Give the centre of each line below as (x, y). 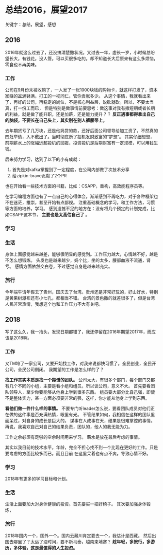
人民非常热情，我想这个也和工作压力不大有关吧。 (54, 304)
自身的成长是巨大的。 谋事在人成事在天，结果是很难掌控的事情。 (90, 420)
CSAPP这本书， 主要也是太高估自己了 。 (49, 215)
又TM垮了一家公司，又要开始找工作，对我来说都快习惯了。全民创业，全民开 (81, 363)
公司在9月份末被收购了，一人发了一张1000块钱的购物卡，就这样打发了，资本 (81, 90)
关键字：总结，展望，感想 (31, 24)
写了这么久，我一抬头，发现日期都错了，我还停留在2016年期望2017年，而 (78, 332)
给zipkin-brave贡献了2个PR (39, 176)
